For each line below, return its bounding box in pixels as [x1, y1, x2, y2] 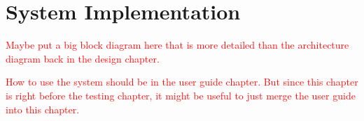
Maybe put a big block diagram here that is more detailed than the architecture [6, 38, 349, 52]
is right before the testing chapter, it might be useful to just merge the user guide [6, 88, 356, 102]
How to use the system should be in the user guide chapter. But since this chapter [6, 74, 358, 89]
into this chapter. [6, 102, 80, 116]
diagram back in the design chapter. [6, 51, 160, 65]
